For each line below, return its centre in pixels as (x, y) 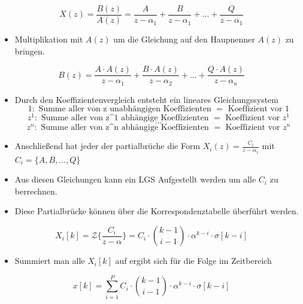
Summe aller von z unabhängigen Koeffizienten (125, 109)
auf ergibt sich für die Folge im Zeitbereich (193, 261)
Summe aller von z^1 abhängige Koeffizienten (125, 118)
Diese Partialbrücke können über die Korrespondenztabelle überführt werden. (157, 211)
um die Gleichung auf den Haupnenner (184, 39)
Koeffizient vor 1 (259, 109)
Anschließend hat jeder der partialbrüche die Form (107, 146)
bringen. (30, 51)
